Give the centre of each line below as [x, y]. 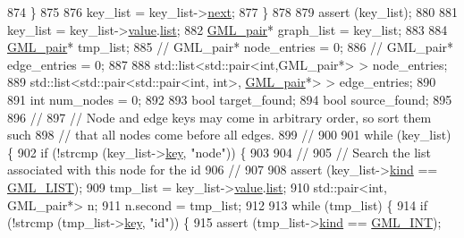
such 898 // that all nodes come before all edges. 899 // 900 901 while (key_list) [229, 135]
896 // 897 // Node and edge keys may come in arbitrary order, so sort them [219, 117]
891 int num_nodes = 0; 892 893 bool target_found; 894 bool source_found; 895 [230, 99]
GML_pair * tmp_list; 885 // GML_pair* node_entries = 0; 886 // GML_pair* [231, 47]
